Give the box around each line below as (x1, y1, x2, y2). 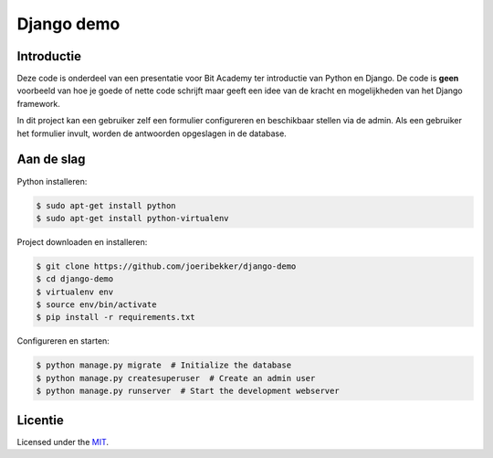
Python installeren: (16, 176, 88, 186)
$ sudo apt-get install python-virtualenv (36, 213, 229, 223)
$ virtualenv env (36, 286, 114, 297)
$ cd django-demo (36, 274, 114, 284)
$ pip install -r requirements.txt (36, 312, 195, 323)
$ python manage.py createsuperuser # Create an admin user (36, 373, 316, 383)
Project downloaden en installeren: (16, 236, 148, 247)
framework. (16, 98, 61, 109)
